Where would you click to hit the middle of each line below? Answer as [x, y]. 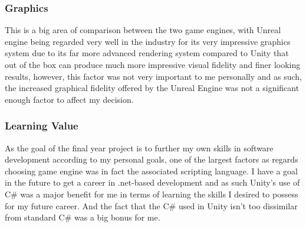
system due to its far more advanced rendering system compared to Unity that [147, 53]
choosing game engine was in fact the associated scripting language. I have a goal [151, 171]
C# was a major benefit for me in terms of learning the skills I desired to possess [152, 194]
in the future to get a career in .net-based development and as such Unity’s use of [152, 182]
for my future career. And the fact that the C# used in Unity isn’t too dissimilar [151, 205]
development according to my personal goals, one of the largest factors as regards [152, 159]
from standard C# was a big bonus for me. [83, 217]
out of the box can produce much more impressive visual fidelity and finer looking [153, 64]
